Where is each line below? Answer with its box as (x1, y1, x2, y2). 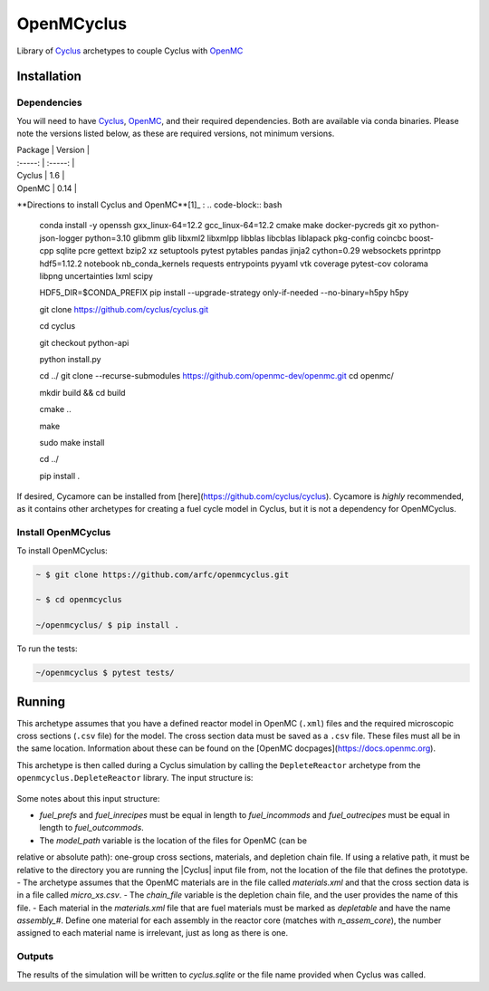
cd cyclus (39, 321, 76, 332)
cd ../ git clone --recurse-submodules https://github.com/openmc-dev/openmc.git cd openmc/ (39, 370, 394, 381)
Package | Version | (16, 145, 91, 156)
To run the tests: (16, 643, 78, 654)
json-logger (39, 232, 83, 244)
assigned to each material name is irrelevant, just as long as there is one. (16, 928, 289, 938)
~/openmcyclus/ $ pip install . (35, 621, 180, 630)
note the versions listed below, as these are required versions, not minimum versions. (16, 128, 335, 140)
